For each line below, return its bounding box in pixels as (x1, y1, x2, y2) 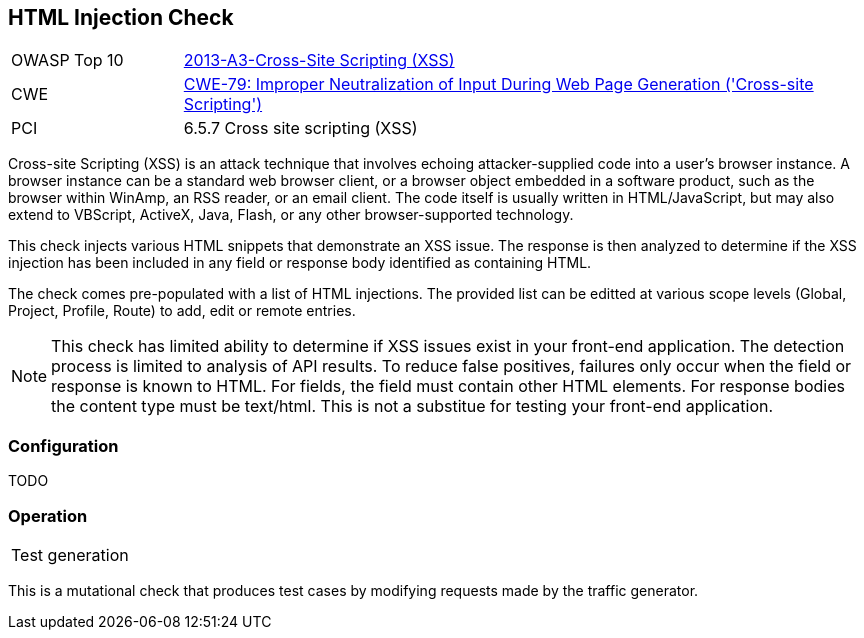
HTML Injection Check (8, 5, 234, 30)
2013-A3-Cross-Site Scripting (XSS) (183, 50, 455, 71)
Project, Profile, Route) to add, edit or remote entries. (8, 302, 356, 320)
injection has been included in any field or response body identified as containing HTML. (8, 254, 592, 272)
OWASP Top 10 (11, 50, 124, 71)
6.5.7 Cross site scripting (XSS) (183, 118, 418, 139)
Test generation (11, 544, 129, 565)
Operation (8, 505, 88, 526)
